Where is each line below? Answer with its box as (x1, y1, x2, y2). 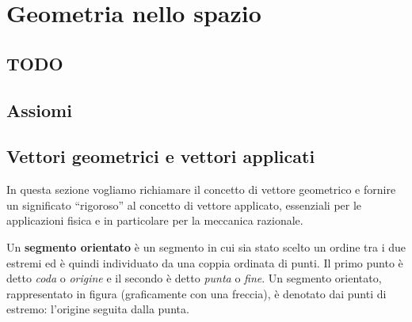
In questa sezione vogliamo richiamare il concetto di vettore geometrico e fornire (6, 181, 396, 198)
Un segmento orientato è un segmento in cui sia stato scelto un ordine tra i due (6, 238, 406, 255)
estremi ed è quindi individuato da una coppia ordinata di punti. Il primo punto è (6, 254, 403, 271)
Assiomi (6, 97, 72, 122)
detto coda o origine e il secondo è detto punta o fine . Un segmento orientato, (6, 270, 382, 286)
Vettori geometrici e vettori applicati (6, 144, 315, 169)
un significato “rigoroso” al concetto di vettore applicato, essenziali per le (6, 196, 362, 213)
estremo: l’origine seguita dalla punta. (6, 301, 189, 317)
